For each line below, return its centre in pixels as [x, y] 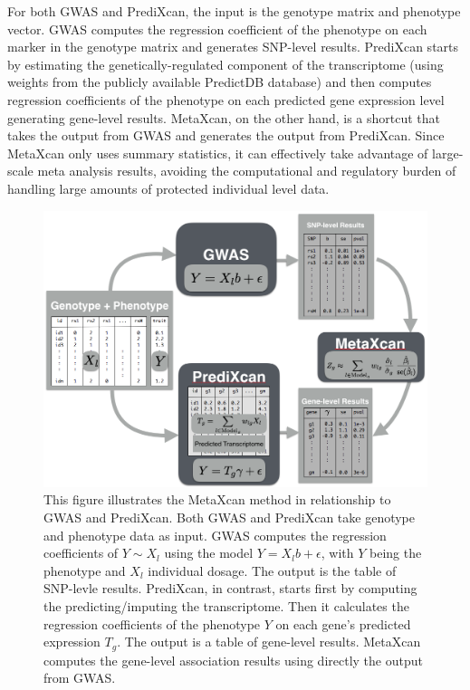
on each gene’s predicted [343, 623]
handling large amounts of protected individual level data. [168, 188]
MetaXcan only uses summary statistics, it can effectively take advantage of [218, 153]
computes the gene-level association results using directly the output [233, 660]
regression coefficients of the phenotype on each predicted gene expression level [226, 99]
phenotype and [85, 570]
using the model [209, 553]
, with [337, 553]
